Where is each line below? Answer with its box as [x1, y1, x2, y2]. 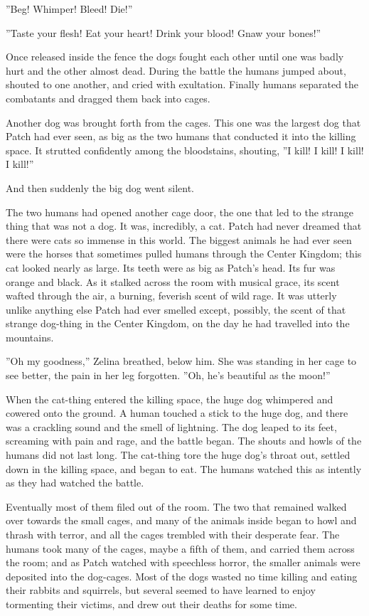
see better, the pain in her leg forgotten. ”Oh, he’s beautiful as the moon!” [6, 368, 331, 383]
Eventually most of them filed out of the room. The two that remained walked [6, 499, 347, 514]
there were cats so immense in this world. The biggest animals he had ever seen [6, 232, 352, 247]
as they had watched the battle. [6, 475, 144, 490]
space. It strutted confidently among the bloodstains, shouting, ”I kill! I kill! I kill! [6, 142, 364, 157]
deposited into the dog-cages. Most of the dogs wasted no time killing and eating [6, 568, 358, 583]
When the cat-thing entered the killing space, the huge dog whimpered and [6, 391, 333, 406]
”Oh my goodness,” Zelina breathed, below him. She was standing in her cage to [6, 354, 357, 368]
